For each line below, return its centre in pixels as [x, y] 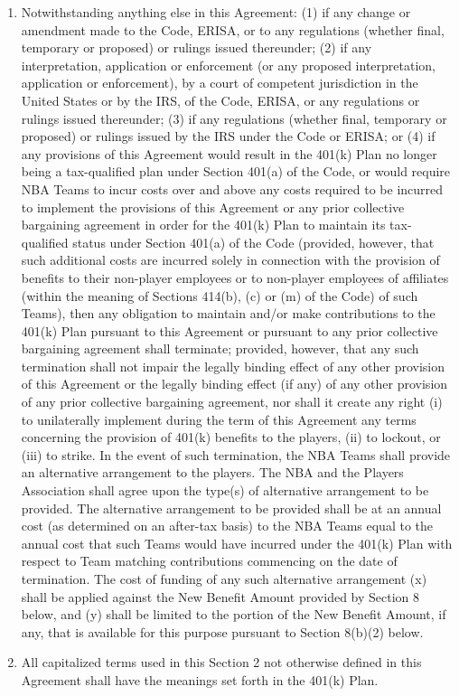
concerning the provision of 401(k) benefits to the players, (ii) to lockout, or [231, 437]
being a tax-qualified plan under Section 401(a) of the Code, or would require [236, 171]
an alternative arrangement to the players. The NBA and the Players [212, 472]
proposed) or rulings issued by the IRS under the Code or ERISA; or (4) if [228, 136]
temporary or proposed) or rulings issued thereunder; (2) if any [197, 47]
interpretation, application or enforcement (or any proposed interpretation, [228, 65]
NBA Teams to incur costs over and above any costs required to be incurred [232, 188]
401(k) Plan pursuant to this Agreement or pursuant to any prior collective [229, 330]
